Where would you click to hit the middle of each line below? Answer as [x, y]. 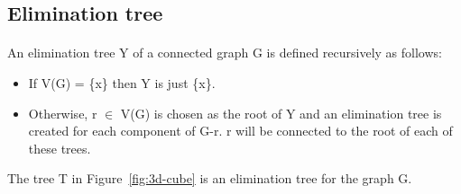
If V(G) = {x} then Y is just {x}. [122, 82]
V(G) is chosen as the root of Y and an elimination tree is [281, 113]
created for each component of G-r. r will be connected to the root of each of [240, 131]
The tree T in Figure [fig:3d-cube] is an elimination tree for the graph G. [210, 178]
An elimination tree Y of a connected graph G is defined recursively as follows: [225, 53]
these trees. [60, 148]
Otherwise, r [63, 113]
